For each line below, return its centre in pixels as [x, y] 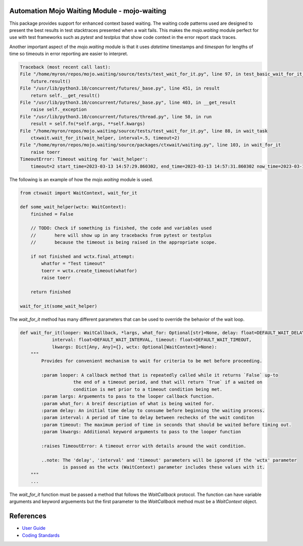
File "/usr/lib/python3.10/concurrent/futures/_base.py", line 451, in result [120, 88]
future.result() [50, 81]
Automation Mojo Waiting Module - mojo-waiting [88, 11]
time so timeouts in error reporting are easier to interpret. [69, 54]
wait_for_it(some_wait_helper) [59, 306]
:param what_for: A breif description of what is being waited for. [128, 403]
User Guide [34, 528]
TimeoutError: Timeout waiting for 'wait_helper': [84, 159]
